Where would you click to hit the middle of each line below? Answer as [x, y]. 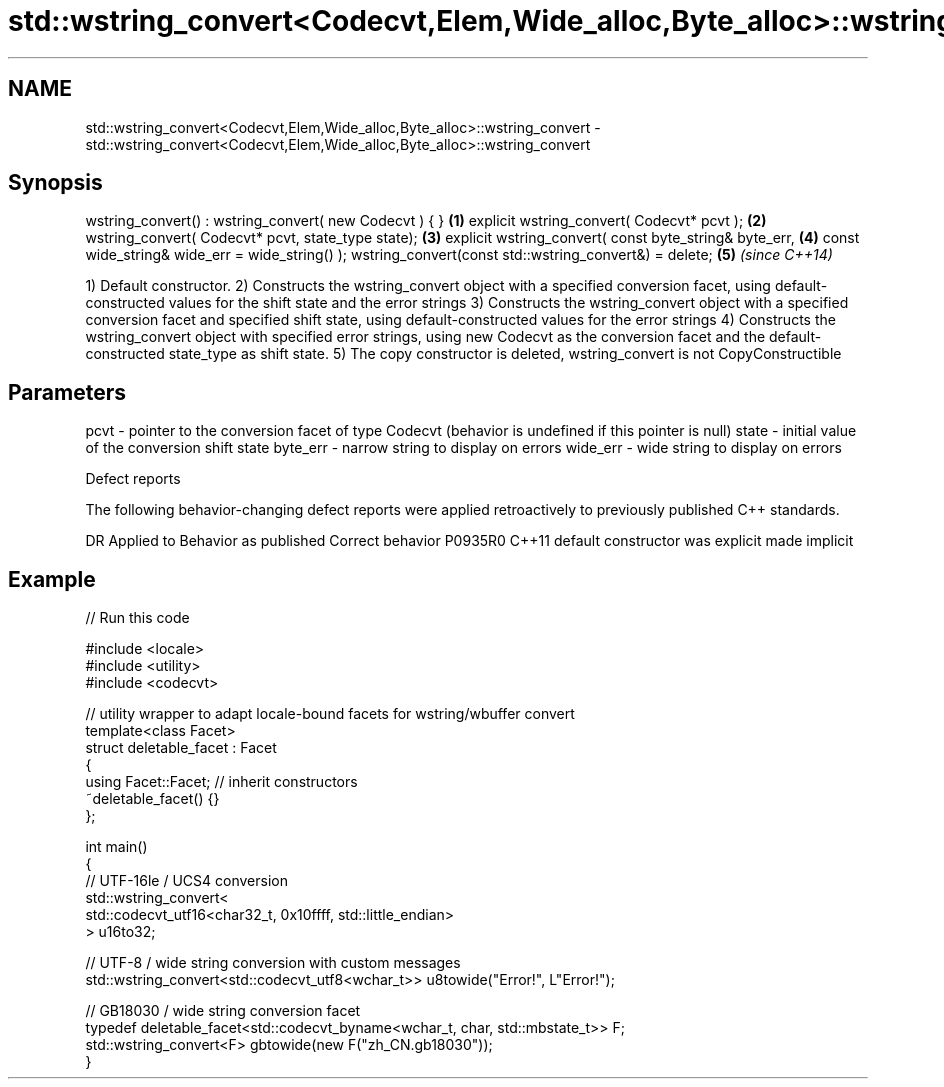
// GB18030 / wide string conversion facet [223, 1011]
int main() [116, 847]
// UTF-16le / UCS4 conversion [186, 881]
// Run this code [137, 618]
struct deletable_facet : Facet [181, 748]
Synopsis [55, 183]
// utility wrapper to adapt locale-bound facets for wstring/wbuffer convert [330, 714]
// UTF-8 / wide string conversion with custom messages [273, 963]
